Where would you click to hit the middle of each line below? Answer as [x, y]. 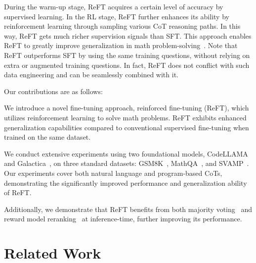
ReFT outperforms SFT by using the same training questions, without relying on [127, 55]
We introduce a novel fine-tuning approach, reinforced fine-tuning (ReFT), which [127, 108]
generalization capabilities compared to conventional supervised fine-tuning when [127, 127]
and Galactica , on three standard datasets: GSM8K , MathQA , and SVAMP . [127, 163]
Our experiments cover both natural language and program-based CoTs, [113, 173]
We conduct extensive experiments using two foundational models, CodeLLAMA [126, 153]
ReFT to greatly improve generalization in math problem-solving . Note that [121, 45]
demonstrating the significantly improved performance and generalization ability [126, 183]
